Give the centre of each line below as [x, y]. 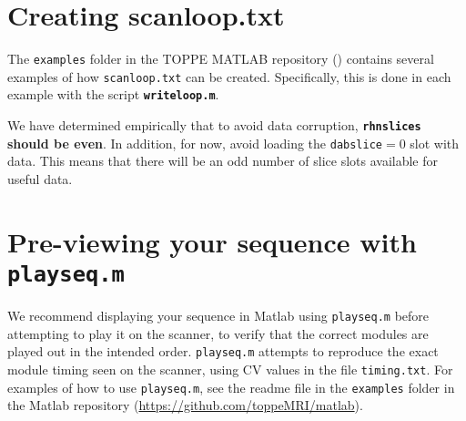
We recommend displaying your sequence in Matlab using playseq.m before [218, 316]
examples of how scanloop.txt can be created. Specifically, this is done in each [229, 76]
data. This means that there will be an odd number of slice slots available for [223, 161]
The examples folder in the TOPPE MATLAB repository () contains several [221, 59]
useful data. [40, 179]
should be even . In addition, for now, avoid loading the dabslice [195, 143]
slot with [435, 143]
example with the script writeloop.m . [113, 94]
